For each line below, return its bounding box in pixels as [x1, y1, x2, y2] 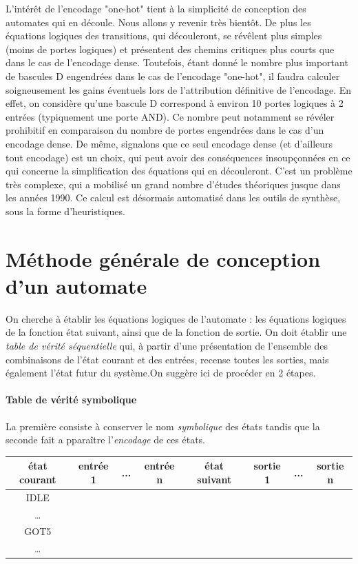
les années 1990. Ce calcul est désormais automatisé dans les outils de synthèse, [6, 190, 341, 205]
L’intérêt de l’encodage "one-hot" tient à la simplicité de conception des [6, 1, 306, 15]
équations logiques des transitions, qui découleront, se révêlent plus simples [6, 28, 322, 43]
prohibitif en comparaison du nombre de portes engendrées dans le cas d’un [6, 123, 324, 137]
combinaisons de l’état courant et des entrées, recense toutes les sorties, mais [6, 352, 329, 366]
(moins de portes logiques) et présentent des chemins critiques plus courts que [6, 41, 335, 56]
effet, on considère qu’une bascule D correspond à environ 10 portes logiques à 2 [6, 96, 344, 110]
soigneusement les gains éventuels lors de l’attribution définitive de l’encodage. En [6, 82, 352, 97]
